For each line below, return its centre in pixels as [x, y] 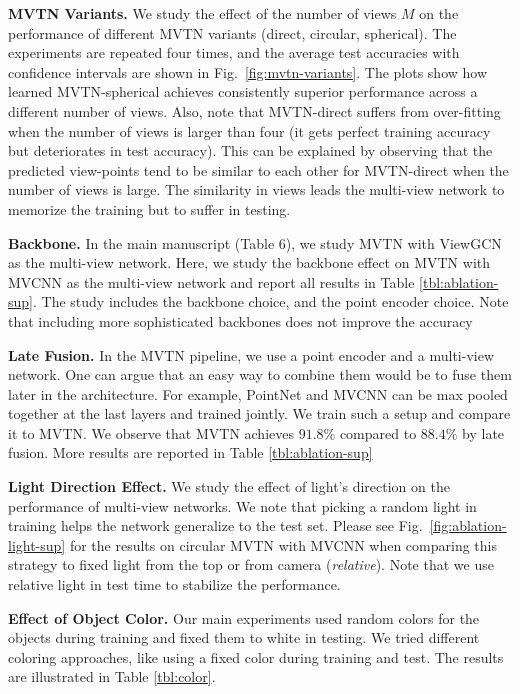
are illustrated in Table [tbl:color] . [112, 676]
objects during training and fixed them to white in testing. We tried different [244, 637]
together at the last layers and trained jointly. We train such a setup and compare [259, 413]
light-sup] [37, 544]
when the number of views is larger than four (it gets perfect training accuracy [249, 130]
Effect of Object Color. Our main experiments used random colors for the [244, 617]
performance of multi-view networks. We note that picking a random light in [242, 505]
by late [483, 432]
